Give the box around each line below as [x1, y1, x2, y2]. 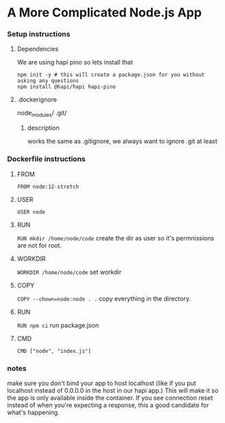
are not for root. [16, 241, 62, 249]
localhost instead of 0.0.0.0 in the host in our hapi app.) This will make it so [7, 386, 219, 394]
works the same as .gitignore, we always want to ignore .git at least [27, 137, 217, 146]
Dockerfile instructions [7, 155, 86, 164]
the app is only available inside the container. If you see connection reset [7, 393, 213, 402]
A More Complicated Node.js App [7, 5, 202, 21]
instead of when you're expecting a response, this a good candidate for [7, 400, 209, 409]
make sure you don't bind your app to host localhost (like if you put [7, 379, 197, 387]
